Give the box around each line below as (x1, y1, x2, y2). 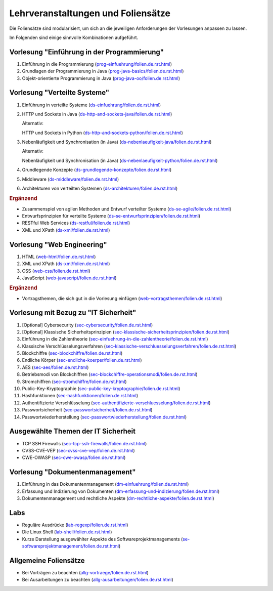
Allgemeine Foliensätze (9, 556, 85, 565)
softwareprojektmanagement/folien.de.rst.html (22, 543, 119, 549)
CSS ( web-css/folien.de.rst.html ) (22, 268, 90, 274)
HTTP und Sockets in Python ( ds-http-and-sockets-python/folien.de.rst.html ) (22, 130, 183, 136)
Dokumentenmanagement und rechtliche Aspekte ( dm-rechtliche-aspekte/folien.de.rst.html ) (22, 495, 214, 501)
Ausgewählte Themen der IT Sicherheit (9, 427, 136, 436)
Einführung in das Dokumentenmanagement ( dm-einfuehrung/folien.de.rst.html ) (22, 481, 189, 487)
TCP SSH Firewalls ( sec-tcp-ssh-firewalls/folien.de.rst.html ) (22, 440, 147, 446)
